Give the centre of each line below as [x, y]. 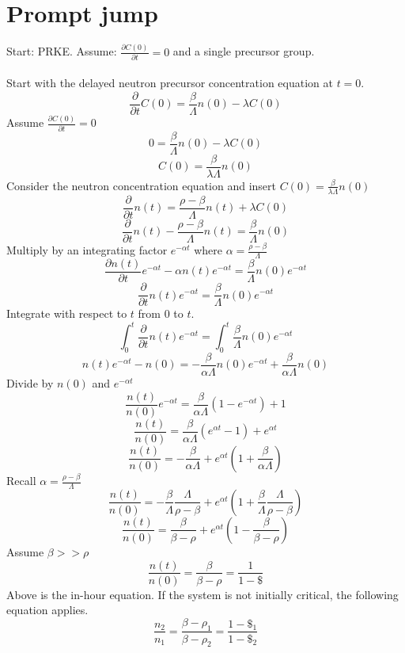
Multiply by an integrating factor [87, 250]
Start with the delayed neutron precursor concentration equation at [170, 83]
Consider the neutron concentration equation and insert [142, 185]
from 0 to [161, 313]
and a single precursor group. [244, 51]
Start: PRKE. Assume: [62, 51]
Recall [21, 481]
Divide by [30, 383]
